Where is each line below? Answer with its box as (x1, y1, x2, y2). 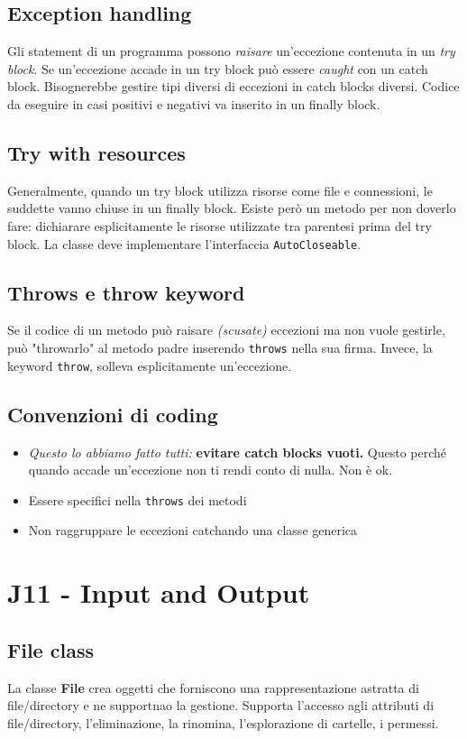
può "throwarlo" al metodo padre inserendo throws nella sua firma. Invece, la (7, 338, 433, 357)
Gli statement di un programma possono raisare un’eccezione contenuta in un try (7, 42, 455, 60)
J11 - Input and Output (7, 574, 310, 611)
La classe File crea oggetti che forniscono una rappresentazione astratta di (7, 678, 419, 697)
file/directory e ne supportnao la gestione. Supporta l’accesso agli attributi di (7, 696, 435, 715)
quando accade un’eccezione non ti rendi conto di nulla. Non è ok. (28, 460, 393, 479)
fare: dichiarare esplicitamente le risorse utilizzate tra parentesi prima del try (7, 216, 432, 235)
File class (7, 635, 94, 663)
